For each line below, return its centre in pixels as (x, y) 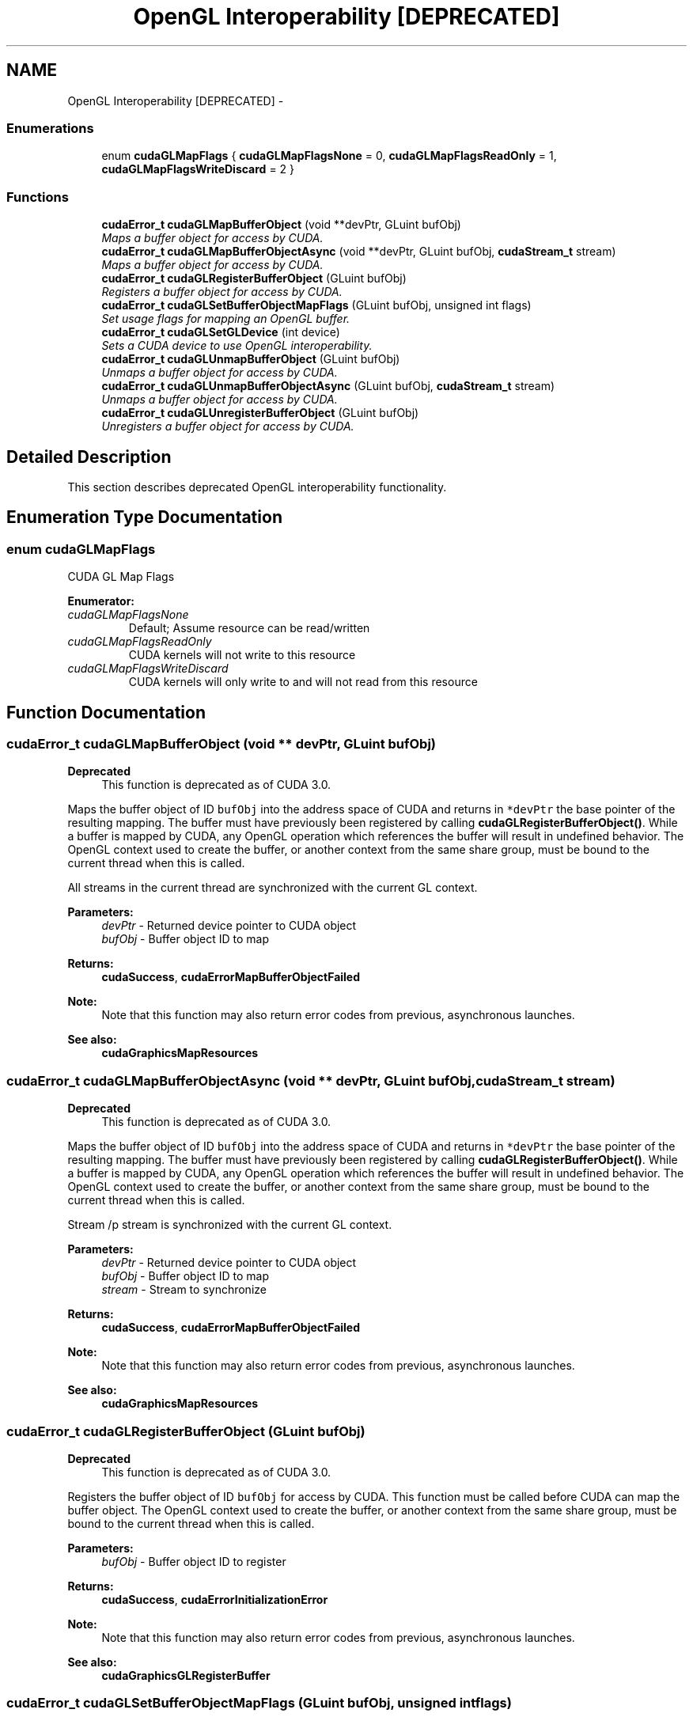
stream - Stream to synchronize (184, 1290)
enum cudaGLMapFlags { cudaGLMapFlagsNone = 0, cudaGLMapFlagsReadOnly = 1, (329, 156)
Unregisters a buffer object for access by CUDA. (228, 426)
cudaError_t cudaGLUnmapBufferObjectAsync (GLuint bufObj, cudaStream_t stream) (328, 386)
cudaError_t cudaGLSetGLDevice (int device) (221, 332)
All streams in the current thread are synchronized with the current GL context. (273, 888)
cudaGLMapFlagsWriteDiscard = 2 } (198, 169)
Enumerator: (101, 601)
